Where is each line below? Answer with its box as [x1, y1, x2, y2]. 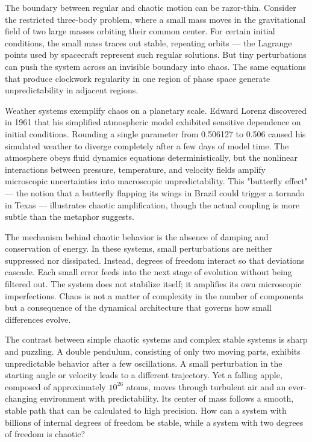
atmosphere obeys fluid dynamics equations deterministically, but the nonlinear [5, 151, 298, 164]
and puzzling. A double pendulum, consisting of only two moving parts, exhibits [5, 345, 301, 358]
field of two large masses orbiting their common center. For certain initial [5, 25, 275, 37]
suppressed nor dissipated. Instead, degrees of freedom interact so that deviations [5, 254, 305, 266]
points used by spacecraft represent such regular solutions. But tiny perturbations [5, 48, 307, 61]
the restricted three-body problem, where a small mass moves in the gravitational [5, 13, 306, 25]
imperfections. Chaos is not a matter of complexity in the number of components [5, 289, 304, 302]
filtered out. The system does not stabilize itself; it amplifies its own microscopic [5, 278, 302, 290]
